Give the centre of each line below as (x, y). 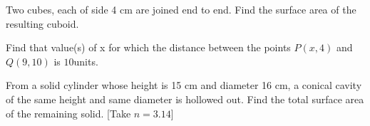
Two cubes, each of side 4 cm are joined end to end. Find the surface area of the (181, 9)
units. (86, 61)
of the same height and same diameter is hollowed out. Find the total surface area (185, 99)
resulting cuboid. (42, 23)
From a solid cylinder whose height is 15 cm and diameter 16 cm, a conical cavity (184, 85)
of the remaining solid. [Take (68, 113)
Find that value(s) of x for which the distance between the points (148, 47)
